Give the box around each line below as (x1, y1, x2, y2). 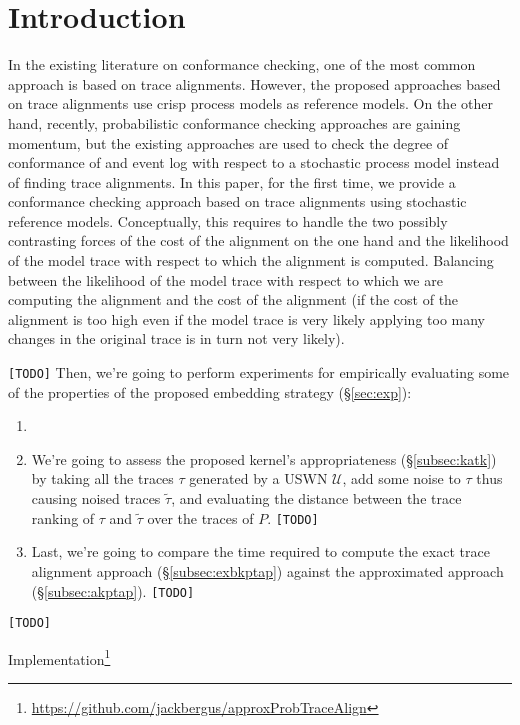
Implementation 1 (8, 645, 111, 669)
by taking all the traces (31, 468, 174, 489)
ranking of (31, 507, 95, 528)
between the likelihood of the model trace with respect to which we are (8, 269, 443, 290)
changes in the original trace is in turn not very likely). (8, 328, 345, 349)
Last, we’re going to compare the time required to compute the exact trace (31, 541, 490, 562)
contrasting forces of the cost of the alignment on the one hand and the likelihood (8, 230, 509, 251)
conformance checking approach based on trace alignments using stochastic (8, 191, 467, 212)
